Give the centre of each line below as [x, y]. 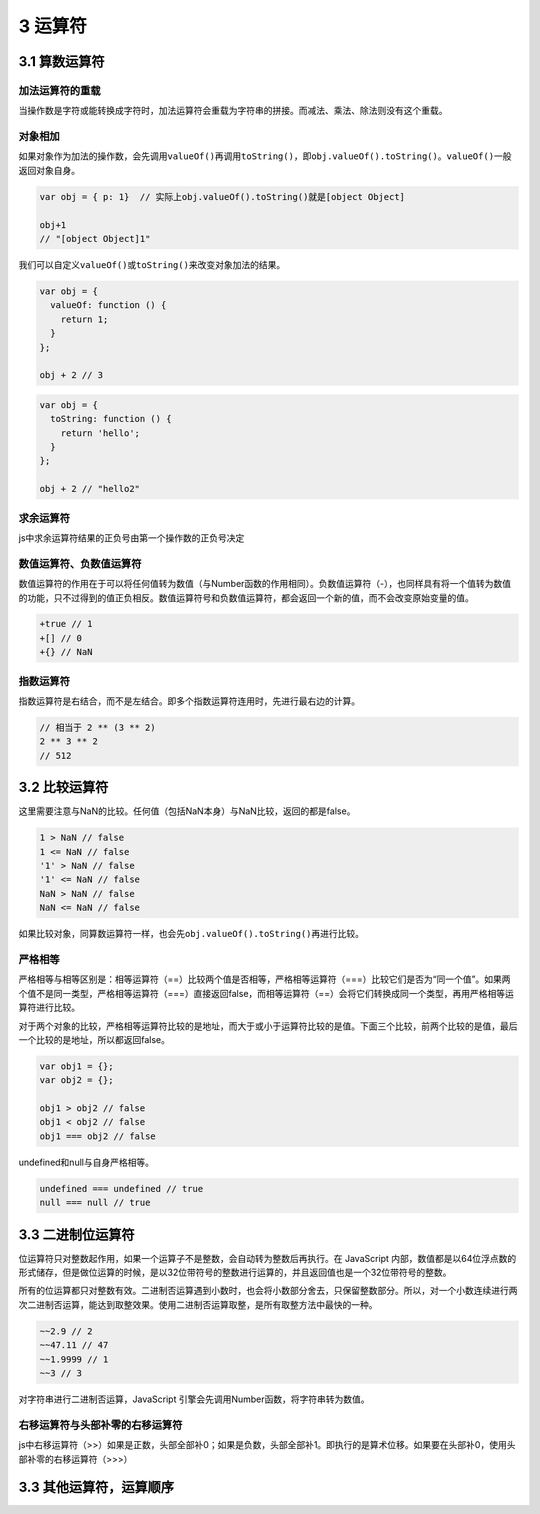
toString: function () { [111, 419]
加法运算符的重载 [59, 90]
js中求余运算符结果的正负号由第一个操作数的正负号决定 [131, 537]
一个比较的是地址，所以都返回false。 [94, 1039]
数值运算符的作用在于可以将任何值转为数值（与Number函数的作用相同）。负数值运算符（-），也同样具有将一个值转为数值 [265, 584]
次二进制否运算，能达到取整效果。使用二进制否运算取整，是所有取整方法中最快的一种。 [198, 1304]
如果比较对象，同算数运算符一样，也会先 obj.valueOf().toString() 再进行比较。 [191, 934]
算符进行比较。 [49, 1007]
